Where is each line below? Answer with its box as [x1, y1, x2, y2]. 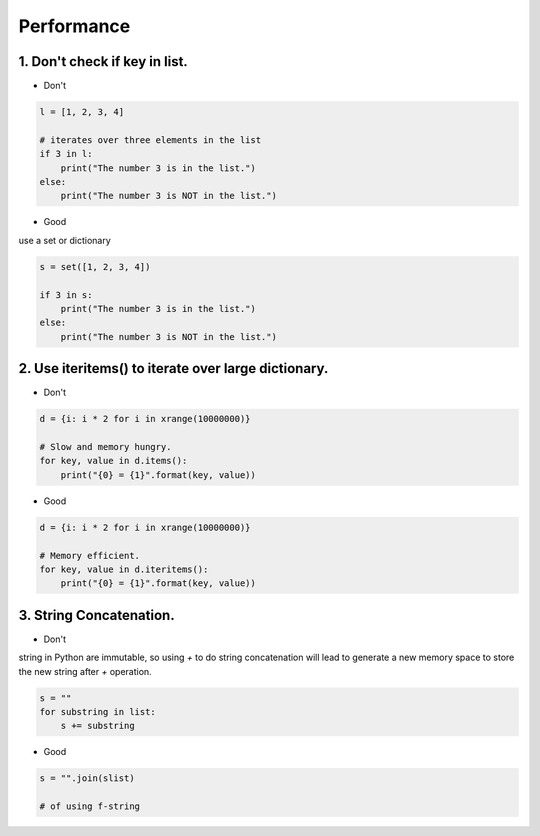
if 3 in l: [39, 148, 93, 160]
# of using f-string [39, 801, 140, 812]
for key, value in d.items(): [39, 455, 188, 467]
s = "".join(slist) [39, 773, 135, 784]
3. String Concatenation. [18, 606, 175, 624]
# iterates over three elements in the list [39, 134, 262, 145]
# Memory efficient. [39, 550, 140, 561]
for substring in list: [39, 706, 157, 717]
